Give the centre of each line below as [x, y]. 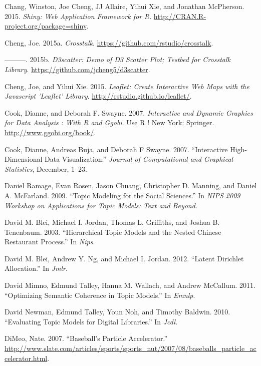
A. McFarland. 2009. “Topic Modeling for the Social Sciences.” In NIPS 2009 [122, 195]
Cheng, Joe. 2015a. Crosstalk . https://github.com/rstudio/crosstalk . [109, 42]
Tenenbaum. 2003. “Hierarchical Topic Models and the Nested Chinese [113, 232]
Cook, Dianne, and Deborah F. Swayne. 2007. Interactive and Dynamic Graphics [129, 112]
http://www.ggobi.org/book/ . [50, 132]
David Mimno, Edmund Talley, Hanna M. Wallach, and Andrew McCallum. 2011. [130, 285]
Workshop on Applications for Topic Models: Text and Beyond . [101, 205]
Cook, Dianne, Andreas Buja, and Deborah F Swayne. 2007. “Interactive [116, 149]
